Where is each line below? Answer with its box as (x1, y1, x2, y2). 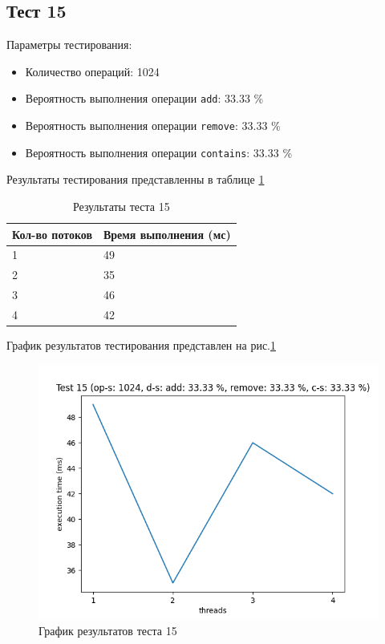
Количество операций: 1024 (25, 63, 160, 79)
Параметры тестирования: (6, 36, 132, 53)
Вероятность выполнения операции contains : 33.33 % (25, 144, 293, 160)
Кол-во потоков (12, 225, 92, 242)
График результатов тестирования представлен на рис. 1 (6, 337, 276, 354)
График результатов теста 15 (38, 622, 177, 639)
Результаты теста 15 (72, 197, 170, 214)
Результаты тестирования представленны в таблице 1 (6, 171, 265, 188)
